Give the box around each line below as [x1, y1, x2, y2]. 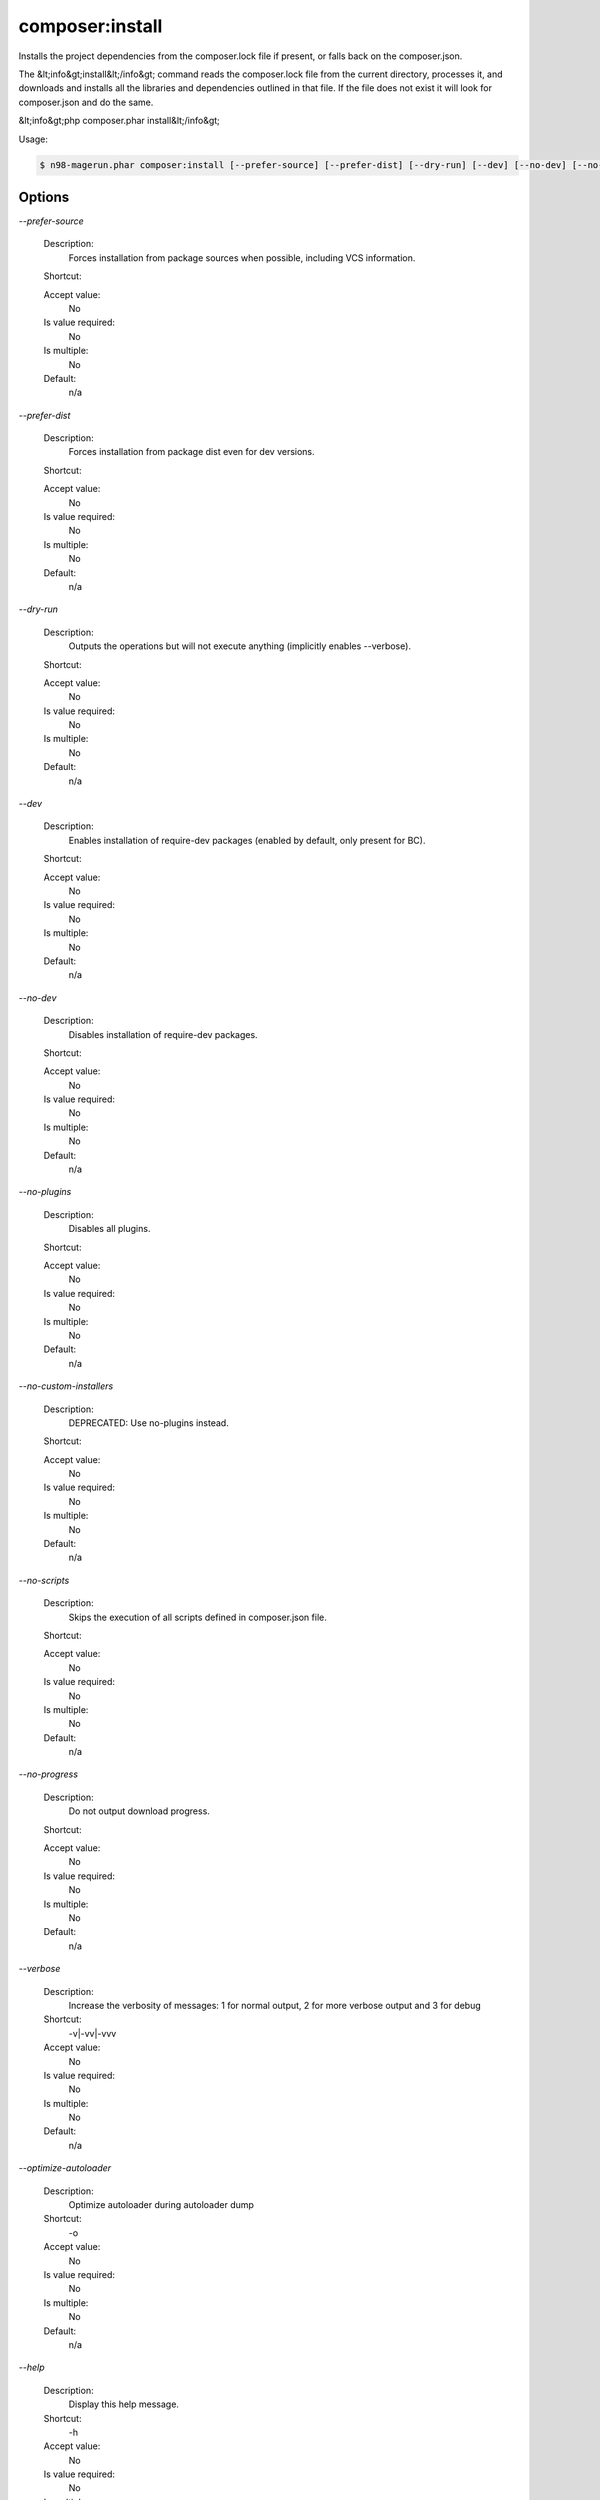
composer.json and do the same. [18, 96, 154, 108]
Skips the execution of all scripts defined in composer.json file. [68, 1611, 327, 1623]
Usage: [18, 133, 49, 145]
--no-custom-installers [18, 1380, 114, 1392]
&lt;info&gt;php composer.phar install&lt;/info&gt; [18, 115, 220, 127]
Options [18, 188, 70, 205]
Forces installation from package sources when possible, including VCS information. [68, 251, 416, 264]
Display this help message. [68, 2398, 180, 2410]
